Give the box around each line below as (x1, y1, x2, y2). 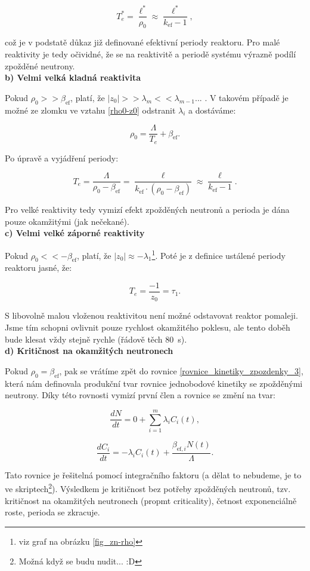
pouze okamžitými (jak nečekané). (5, 215, 129, 227)
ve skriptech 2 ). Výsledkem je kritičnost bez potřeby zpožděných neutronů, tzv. (5, 481, 291, 495)
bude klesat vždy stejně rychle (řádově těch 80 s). (5, 332, 187, 345)
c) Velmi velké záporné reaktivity (5, 227, 145, 239)
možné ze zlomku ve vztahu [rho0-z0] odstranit (5, 103, 176, 116)
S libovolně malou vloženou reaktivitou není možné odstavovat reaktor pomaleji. (5, 309, 298, 322)
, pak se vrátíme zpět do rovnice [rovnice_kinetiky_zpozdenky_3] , (59, 364, 303, 377)
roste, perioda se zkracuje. (5, 506, 100, 518)
